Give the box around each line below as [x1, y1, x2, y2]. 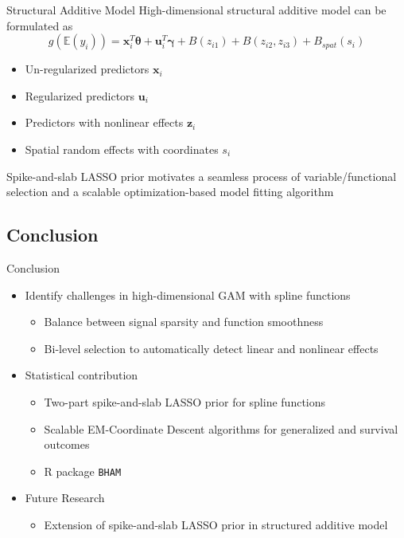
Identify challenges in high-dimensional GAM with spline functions [25, 286, 351, 303]
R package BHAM [44, 462, 122, 479]
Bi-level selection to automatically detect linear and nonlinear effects [44, 340, 379, 356]
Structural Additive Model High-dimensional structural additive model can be [6, 2, 387, 18]
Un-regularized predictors [25, 61, 150, 77]
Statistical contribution [25, 367, 138, 383]
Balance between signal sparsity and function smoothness [44, 313, 324, 330]
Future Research [25, 489, 105, 506]
